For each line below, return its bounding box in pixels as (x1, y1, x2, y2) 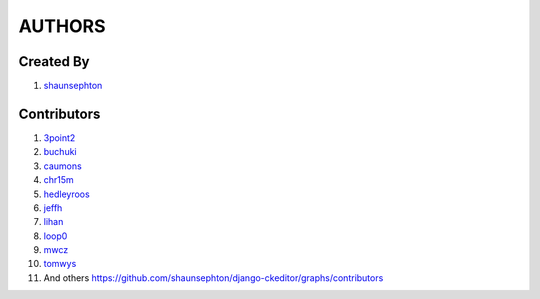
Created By (18, 53, 90, 70)
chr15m (43, 174, 74, 186)
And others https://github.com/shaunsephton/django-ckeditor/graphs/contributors (43, 271, 384, 284)
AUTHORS (18, 15, 106, 37)
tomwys (43, 258, 77, 270)
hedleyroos (43, 188, 90, 200)
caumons (43, 160, 82, 172)
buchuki (43, 146, 77, 158)
